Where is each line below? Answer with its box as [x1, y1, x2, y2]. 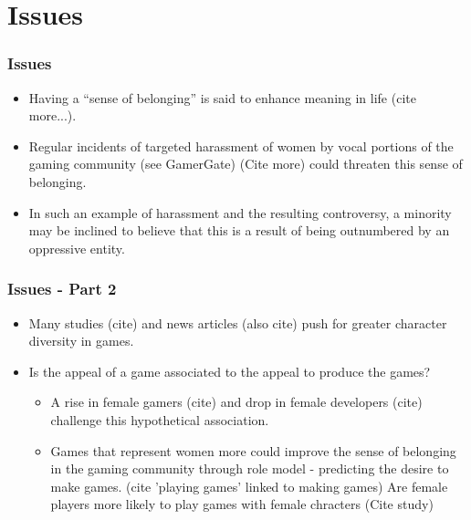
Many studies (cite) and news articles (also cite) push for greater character [28, 313, 447, 332]
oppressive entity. [28, 238, 125, 257]
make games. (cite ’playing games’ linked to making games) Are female [50, 476, 448, 495]
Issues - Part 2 [7, 277, 117, 300]
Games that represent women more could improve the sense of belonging [50, 441, 456, 460]
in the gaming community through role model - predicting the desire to [50, 459, 449, 478]
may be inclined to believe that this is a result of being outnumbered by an [28, 221, 450, 240]
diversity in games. [28, 331, 134, 350]
